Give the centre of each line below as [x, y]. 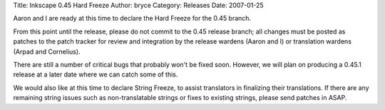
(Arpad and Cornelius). [47, 51]
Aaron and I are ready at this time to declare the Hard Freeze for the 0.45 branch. [132, 19]
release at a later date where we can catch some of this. [96, 74]
